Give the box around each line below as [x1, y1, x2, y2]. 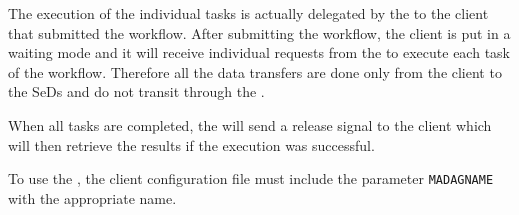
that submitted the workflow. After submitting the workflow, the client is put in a [8, 22, 511, 43]
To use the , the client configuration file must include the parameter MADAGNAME [8, 168, 494, 189]
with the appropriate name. [8, 187, 177, 208]
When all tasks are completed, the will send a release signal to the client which [8, 114, 492, 135]
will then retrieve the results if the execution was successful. [8, 134, 375, 155]
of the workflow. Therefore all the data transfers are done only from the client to [8, 61, 502, 82]
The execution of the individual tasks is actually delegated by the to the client [8, 3, 489, 23]
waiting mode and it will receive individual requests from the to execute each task [8, 42, 510, 63]
